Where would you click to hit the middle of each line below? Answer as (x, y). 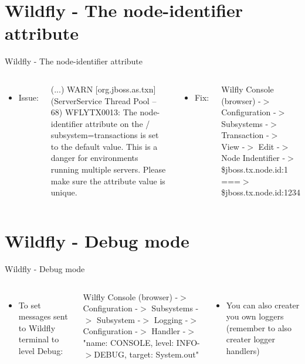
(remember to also (259, 327)
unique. (64, 192)
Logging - (171, 319)
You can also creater (263, 305)
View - (233, 146)
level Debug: (41, 350)
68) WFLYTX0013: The (94, 112)
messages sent (43, 316)
